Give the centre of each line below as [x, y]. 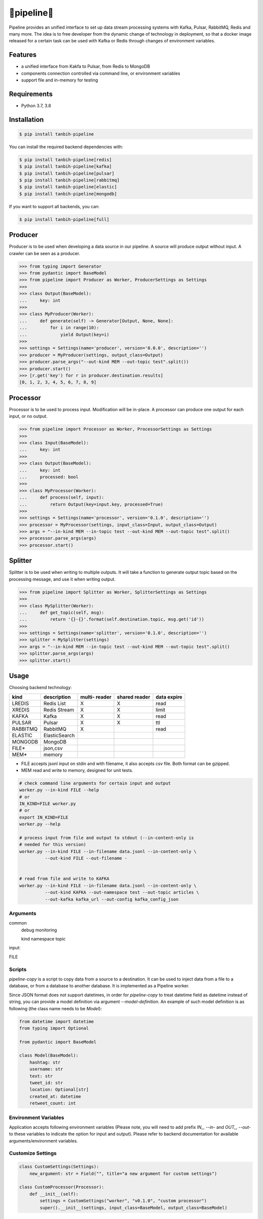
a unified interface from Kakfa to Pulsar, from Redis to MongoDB [86, 66]
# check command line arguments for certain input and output [95, 783]
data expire [169, 697]
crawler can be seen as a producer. [45, 253]
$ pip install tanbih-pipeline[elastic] [68, 187]
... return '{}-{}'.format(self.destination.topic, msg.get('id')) [112, 619]
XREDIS [21, 709]
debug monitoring [39, 930]
